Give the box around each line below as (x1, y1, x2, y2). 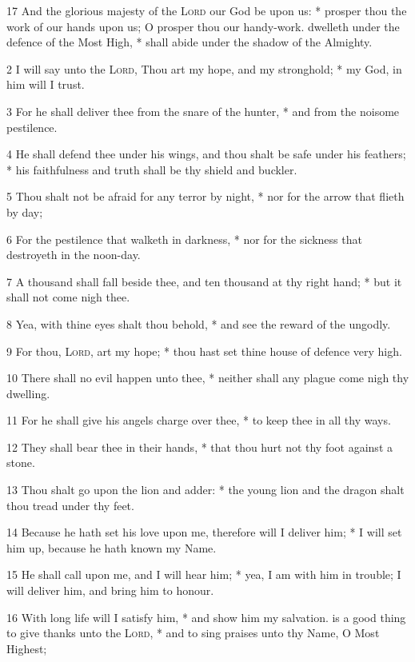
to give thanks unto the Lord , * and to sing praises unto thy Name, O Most (6, 624, 380, 641)
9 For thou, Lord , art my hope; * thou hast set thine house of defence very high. (6, 342, 402, 359)
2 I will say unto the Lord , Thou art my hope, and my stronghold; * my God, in (6, 60, 402, 77)
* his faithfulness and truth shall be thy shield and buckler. (6, 161, 297, 177)
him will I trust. (6, 76, 85, 93)
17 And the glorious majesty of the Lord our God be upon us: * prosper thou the (6, 2, 407, 18)
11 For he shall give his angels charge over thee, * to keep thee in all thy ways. (6, 412, 391, 429)
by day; (6, 203, 43, 220)
